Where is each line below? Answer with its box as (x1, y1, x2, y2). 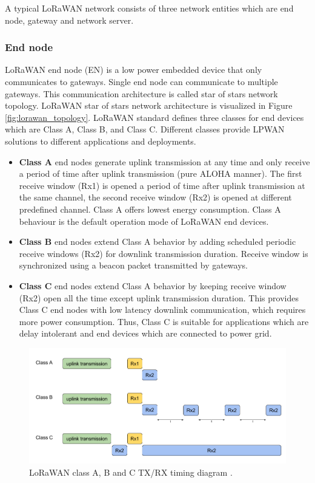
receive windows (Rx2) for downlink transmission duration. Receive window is (19, 247, 308, 259)
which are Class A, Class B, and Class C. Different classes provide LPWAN (5, 123, 285, 135)
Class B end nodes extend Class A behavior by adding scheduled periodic (19, 235, 296, 248)
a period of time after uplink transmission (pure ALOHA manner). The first (19, 167, 302, 180)
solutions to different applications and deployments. (5, 134, 196, 147)
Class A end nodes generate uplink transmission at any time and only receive (19, 155, 310, 168)
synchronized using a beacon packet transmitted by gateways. (19, 259, 248, 272)
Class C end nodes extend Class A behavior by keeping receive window (19, 279, 287, 292)
